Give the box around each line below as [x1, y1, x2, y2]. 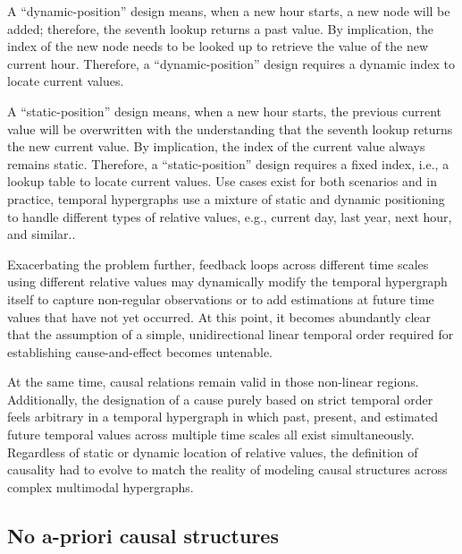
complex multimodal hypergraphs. [7, 477, 194, 496]
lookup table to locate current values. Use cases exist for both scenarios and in [7, 172, 437, 191]
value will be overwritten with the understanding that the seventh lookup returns [7, 119, 453, 138]
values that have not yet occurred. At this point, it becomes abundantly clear [7, 307, 432, 326]
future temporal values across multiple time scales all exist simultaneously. [7, 425, 415, 444]
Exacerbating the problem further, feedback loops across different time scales [7, 254, 429, 273]
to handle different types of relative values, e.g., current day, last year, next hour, [7, 207, 452, 226]
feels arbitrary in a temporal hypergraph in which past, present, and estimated [7, 407, 439, 426]
